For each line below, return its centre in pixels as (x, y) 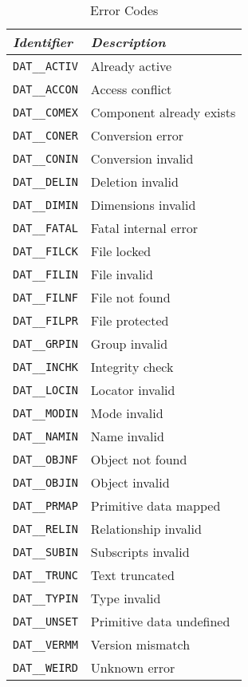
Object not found (139, 459)
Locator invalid (133, 390)
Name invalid (127, 436)
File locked (121, 251)
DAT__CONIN (45, 158)
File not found (130, 297)
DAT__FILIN (45, 274)
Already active (131, 66)
